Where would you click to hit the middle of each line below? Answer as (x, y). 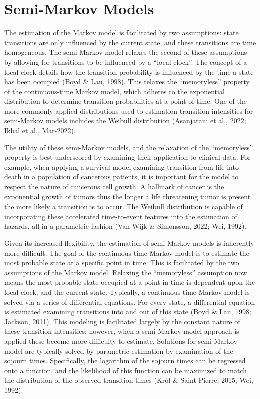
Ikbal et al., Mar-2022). (40, 131)
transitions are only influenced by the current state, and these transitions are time (130, 42)
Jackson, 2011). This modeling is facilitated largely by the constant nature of (122, 321)
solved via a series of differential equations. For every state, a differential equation (130, 302)
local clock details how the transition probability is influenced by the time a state (129, 71)
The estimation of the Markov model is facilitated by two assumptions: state (121, 32)
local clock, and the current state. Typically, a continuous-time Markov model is (127, 291)
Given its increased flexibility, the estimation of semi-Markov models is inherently (129, 243)
